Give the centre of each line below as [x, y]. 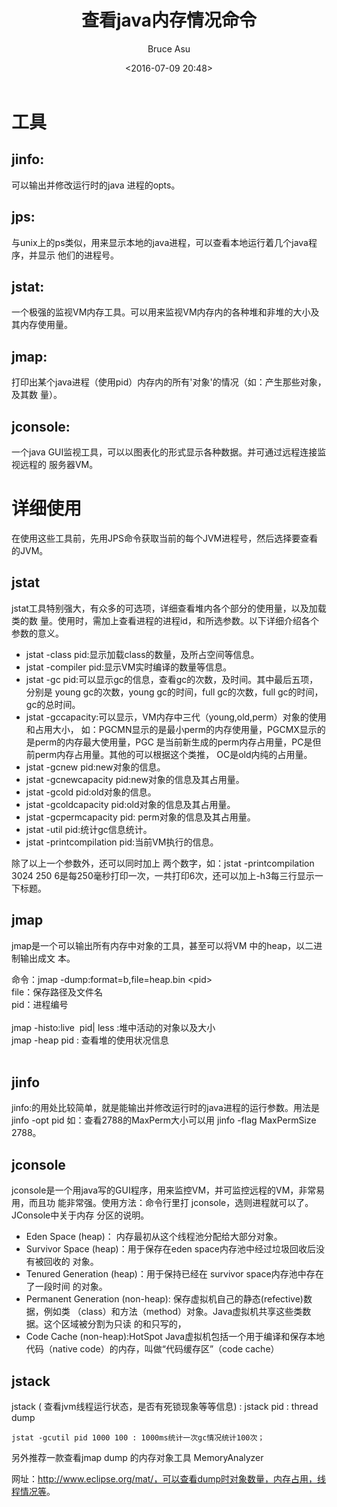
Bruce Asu [169, 48]
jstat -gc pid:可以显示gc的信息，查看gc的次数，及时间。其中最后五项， [172, 679]
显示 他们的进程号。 [78, 255]
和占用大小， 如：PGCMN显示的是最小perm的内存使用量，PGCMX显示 [171, 729]
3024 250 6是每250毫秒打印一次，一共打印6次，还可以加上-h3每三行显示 [163, 875]
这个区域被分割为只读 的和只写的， [115, 1324]
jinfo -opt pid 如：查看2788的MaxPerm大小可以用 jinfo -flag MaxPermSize [164, 1120]
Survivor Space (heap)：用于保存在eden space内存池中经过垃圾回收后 [170, 1249]
